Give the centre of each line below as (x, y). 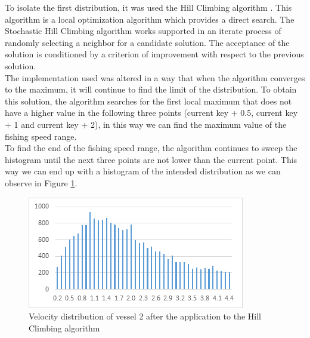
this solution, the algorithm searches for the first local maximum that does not (148, 101)
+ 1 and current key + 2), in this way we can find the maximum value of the (146, 124)
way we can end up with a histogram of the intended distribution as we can (143, 171)
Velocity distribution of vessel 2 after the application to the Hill (145, 316)
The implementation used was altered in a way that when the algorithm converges (155, 77)
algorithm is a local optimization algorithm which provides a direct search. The (150, 19)
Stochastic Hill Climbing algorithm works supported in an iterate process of (143, 31)
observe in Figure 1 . (41, 182)
